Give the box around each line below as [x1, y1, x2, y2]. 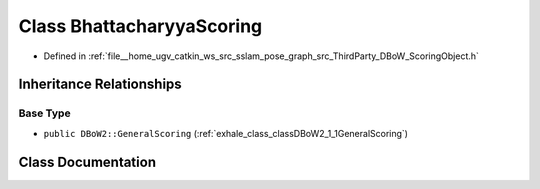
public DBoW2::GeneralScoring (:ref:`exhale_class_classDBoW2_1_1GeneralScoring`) [43, 127, 409, 139]
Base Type [18, 106, 71, 120]
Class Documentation [18, 153, 157, 170]
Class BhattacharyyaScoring [18, 15, 263, 37]
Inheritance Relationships [18, 76, 182, 93]
